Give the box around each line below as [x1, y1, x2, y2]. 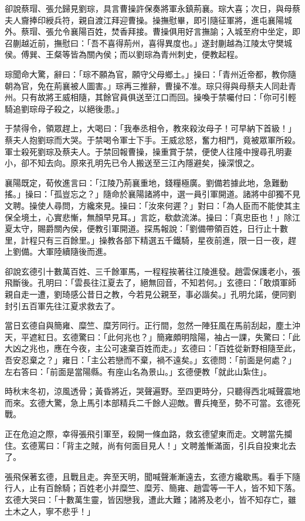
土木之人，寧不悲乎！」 [5, 505, 95, 517]
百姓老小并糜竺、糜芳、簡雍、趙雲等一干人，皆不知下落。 [78, 482, 300, 494]
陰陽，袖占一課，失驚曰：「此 [189, 330, 300, 343]
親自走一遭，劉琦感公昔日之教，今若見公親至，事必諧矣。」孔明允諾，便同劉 [5, 288, 296, 300]
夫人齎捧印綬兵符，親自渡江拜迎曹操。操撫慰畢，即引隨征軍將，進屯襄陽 [5, 13, 284, 26]
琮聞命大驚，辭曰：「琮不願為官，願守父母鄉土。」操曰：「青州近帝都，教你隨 [5, 67, 296, 80]
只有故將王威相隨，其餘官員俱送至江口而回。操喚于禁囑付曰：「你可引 [21, 91, 288, 103]
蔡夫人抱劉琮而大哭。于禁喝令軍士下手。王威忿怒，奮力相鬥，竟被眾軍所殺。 [5, 133, 300, 146]
